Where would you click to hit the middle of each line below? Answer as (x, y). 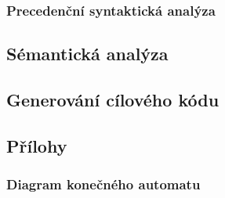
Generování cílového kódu (113, 100)
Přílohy (37, 145)
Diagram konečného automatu (103, 184)
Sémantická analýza (87, 54)
